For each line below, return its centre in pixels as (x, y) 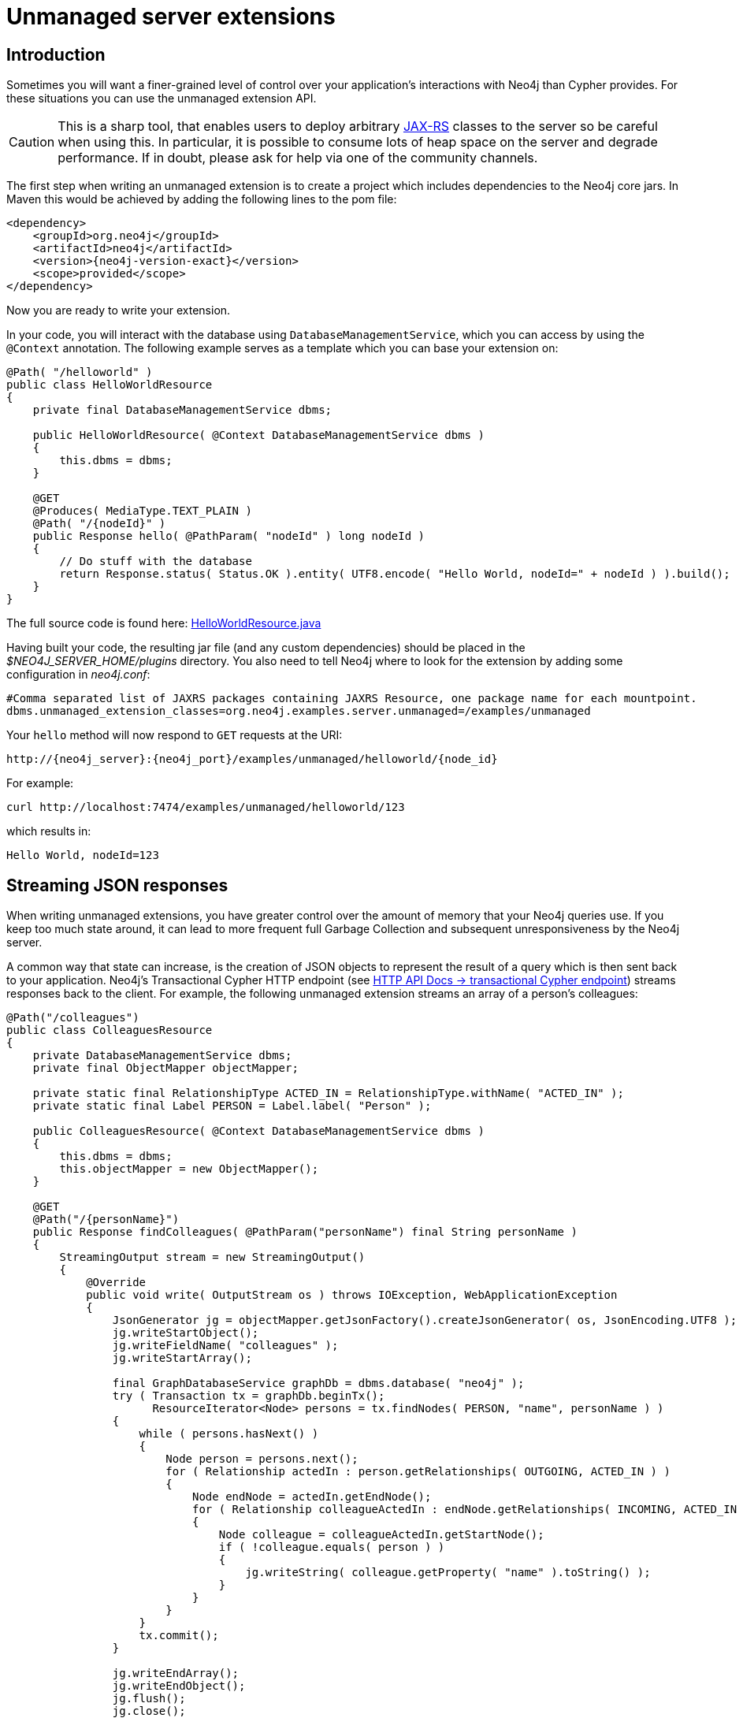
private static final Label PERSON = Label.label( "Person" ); (232, 1106)
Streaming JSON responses (117, 885)
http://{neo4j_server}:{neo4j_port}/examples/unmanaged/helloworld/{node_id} (252, 759)
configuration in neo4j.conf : (78, 675)
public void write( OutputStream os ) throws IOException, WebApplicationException (352, 1295)
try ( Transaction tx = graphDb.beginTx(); (249, 1396)
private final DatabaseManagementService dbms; (182, 410)
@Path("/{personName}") (106, 1220)
